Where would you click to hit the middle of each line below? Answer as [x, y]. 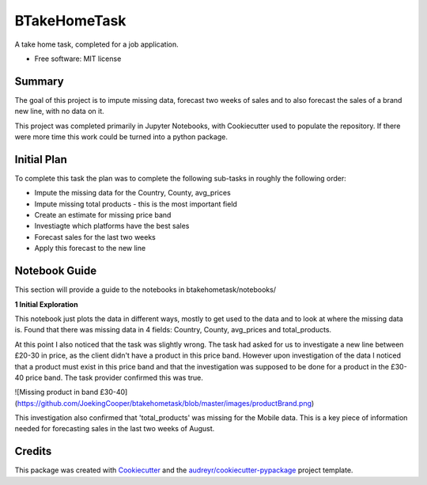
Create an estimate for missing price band [103, 215]
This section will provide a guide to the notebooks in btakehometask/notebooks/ [145, 290]
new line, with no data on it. [59, 112]
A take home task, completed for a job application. [96, 44]
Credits [33, 451]
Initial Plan [41, 159]
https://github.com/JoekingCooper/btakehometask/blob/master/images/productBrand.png [164, 403]
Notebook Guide [56, 271]
